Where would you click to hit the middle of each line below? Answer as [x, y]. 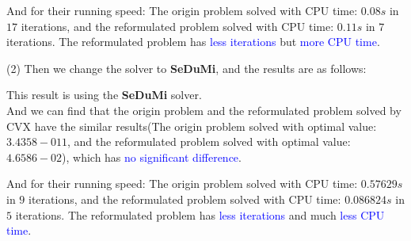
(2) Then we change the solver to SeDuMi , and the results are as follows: [186, 68]
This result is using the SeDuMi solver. [104, 95]
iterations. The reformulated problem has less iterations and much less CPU [200, 214]
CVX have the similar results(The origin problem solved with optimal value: [192, 126]
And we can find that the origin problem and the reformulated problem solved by [204, 110]
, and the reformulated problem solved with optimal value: [209, 142]
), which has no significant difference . [152, 157]
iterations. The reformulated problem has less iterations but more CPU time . [193, 42]
